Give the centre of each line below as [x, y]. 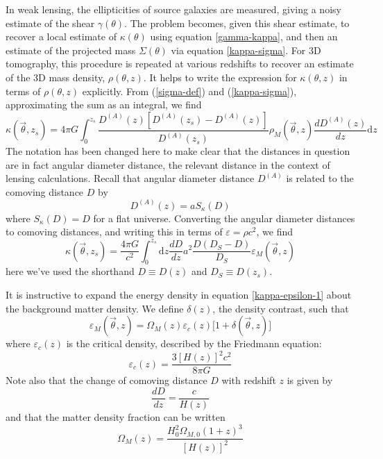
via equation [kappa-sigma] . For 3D [246, 50]
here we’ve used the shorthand [70, 271]
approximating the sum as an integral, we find [104, 105]
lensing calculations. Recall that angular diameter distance [130, 178]
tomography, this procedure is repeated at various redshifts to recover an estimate [180, 64]
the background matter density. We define [95, 308]
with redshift [249, 380]
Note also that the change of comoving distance [107, 380]
